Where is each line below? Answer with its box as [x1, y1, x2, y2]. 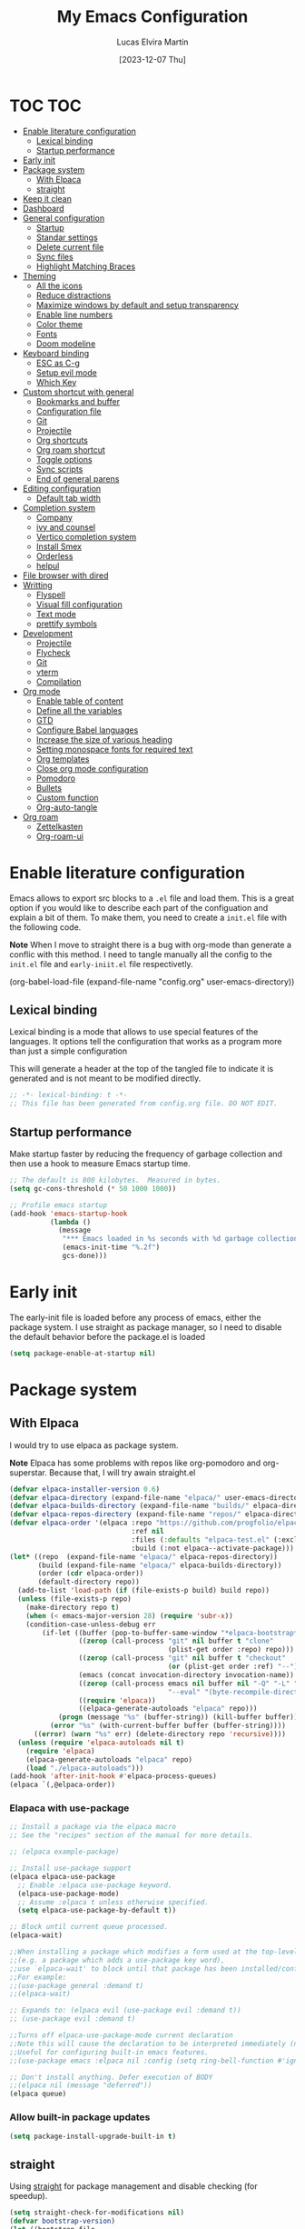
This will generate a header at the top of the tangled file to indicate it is [9, 1064, 274, 1075]
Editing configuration [22, 483, 102, 494]
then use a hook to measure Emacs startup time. [9, 1158, 191, 1169]
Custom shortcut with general [22, 386, 134, 397]
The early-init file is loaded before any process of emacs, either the [9, 1312, 261, 1323]
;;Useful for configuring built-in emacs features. [9, 2047, 209, 2056]
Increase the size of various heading [35, 734, 172, 745]
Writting [22, 579, 53, 590]
